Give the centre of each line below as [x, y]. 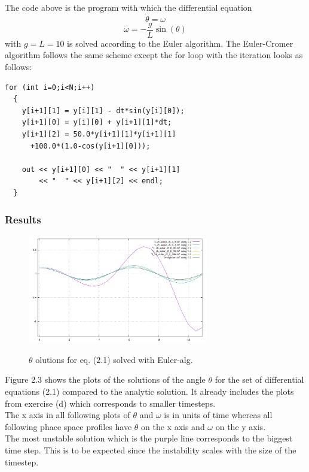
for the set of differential [259, 379]
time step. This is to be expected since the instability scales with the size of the [151, 450]
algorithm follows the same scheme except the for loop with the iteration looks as [154, 55]
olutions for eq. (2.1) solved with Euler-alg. [114, 359]
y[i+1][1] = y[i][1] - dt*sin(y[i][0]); [103, 111]
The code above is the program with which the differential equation [129, 7]
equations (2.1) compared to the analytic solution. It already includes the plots [149, 391]
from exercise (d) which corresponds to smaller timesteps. [110, 403]
